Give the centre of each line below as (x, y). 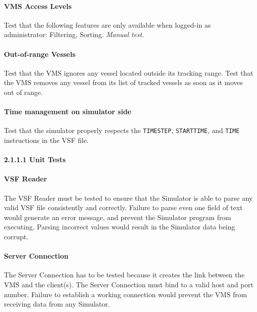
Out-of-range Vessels (40, 54)
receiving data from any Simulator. (57, 304)
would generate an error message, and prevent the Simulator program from (118, 217)
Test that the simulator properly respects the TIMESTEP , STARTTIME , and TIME (122, 130)
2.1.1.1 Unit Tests (35, 159)
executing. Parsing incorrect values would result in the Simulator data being (120, 227)
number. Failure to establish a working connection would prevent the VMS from (126, 294)
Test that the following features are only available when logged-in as (107, 24)
